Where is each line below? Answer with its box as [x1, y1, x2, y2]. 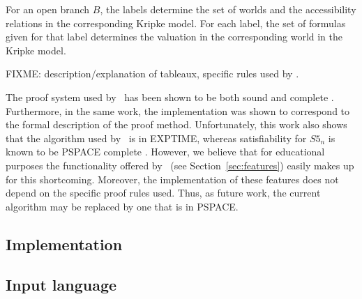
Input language [6, 274, 117, 296]
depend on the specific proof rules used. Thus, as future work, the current [6, 185, 321, 200]
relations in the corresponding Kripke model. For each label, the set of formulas [6, 15, 346, 30]
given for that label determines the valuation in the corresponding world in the [6, 29, 342, 44]
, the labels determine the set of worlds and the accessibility [100, 2, 356, 16]
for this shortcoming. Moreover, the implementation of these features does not [6, 171, 339, 186]
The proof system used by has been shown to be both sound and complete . [6, 89, 334, 104]
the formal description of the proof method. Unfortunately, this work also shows [6, 117, 347, 132]
